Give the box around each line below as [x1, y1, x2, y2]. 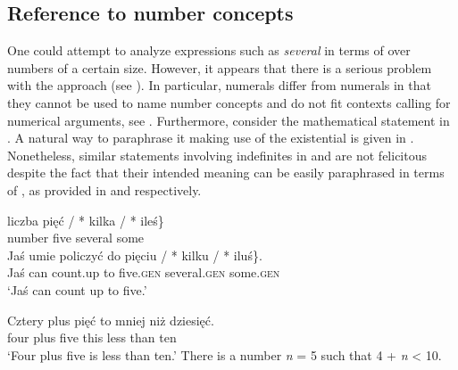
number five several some [7, 228, 145, 247]
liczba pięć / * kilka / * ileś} [7, 210, 164, 229]
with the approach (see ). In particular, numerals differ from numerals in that [7, 76, 431, 95]
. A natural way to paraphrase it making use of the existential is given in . [7, 128, 414, 147]
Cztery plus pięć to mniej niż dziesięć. [7, 310, 214, 329]
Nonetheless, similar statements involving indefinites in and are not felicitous [7, 145, 428, 164]
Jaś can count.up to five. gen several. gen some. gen [7, 263, 280, 282]
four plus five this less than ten [7, 328, 177, 347]
